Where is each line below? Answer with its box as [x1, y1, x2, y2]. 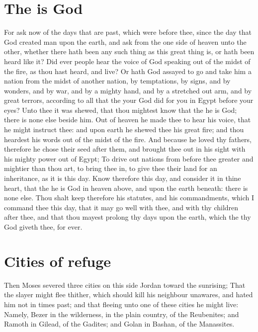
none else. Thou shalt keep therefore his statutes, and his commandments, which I [4, 192, 255, 203]
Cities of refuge [4, 250, 111, 271]
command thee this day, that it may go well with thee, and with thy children [4, 202, 239, 212]
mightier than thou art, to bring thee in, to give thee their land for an [4, 163, 217, 173]
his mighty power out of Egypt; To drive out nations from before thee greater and [4, 153, 254, 164]
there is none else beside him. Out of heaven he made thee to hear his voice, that [4, 114, 251, 125]
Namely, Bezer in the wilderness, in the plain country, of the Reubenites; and [4, 309, 239, 319]
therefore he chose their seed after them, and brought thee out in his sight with [4, 144, 246, 154]
